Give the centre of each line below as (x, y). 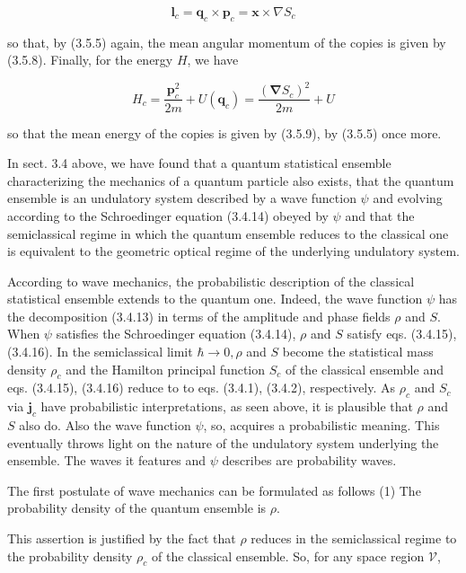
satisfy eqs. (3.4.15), (402, 334)
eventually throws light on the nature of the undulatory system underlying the (223, 442)
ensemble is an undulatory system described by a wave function (182, 198)
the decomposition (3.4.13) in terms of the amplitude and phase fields (199, 316)
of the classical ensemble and (364, 369)
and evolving (408, 198)
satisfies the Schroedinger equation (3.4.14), (176, 334)
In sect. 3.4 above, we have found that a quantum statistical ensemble (199, 163)
